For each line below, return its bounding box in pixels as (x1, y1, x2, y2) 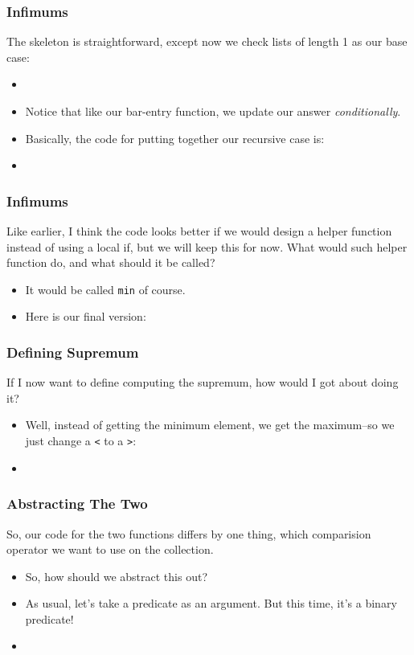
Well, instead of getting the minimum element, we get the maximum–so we (25, 416, 395, 433)
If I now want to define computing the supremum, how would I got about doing (6, 374, 399, 391)
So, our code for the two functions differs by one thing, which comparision (6, 525, 371, 542)
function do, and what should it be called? (6, 254, 215, 271)
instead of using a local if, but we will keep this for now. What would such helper (6, 238, 408, 255)
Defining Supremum (6, 342, 139, 362)
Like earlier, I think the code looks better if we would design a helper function (6, 223, 392, 239)
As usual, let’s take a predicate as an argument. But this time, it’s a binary (25, 595, 397, 612)
